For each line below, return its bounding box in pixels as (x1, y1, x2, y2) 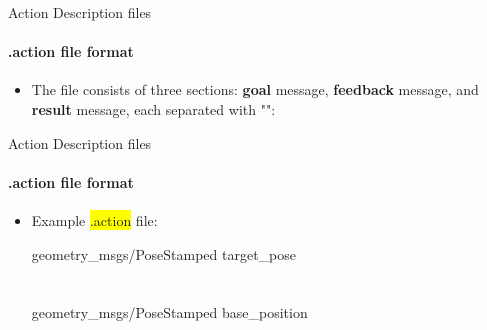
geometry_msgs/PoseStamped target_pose (31, 243, 297, 264)
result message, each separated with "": (31, 98, 276, 119)
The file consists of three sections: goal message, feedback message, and (31, 79, 479, 100)
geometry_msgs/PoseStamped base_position (31, 302, 308, 323)
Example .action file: (31, 209, 158, 230)
